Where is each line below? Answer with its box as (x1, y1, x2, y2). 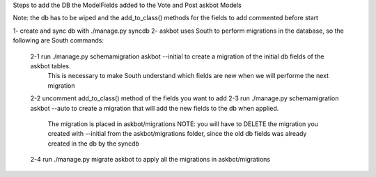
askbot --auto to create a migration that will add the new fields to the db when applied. (30, 104, 279, 112)
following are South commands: (13, 36, 104, 45)
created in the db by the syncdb (47, 139, 139, 148)
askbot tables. (30, 61, 71, 70)
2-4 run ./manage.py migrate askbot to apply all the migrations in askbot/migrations (30, 155, 271, 164)
